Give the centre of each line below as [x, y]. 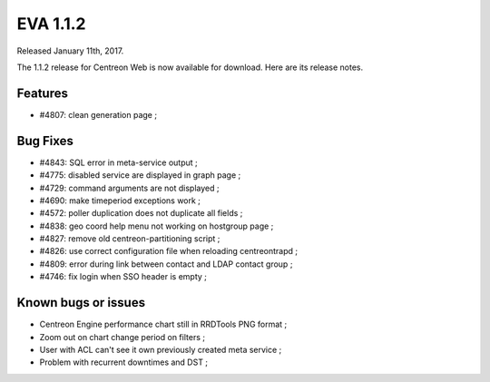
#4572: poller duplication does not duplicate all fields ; [141, 213]
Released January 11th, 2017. [70, 51]
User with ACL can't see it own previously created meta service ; [161, 349]
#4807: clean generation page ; [98, 114]
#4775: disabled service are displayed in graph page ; [140, 175]
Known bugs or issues [81, 303]
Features [42, 93]
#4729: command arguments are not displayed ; [129, 188]
